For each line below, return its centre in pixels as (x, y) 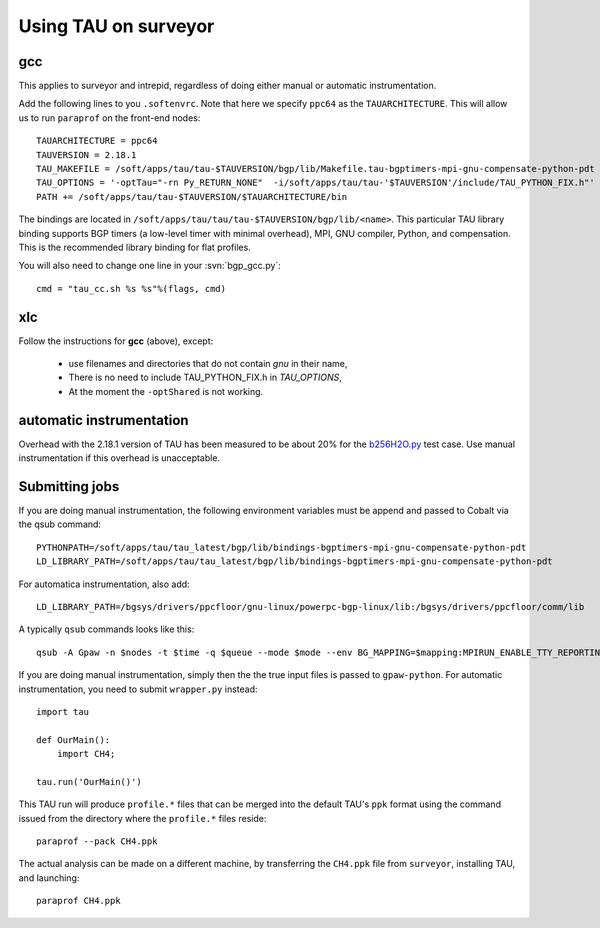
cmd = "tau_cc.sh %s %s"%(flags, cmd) (131, 288)
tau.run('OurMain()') (89, 781)
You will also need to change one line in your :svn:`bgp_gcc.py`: (150, 266)
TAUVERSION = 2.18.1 (86, 154)
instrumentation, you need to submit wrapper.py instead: (138, 689)
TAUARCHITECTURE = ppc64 (97, 141)
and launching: (49, 877)
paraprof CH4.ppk (78, 901)
